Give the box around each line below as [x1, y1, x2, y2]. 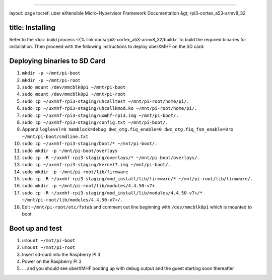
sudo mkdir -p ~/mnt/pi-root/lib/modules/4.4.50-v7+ [22, 183, 155, 189]
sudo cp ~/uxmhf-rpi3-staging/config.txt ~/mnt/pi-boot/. [22, 119, 168, 125]
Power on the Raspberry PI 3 [22, 258, 82, 264]
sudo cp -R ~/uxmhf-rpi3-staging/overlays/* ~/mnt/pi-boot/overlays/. [22, 155, 200, 161]
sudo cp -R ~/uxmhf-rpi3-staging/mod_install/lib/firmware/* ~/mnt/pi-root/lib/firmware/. [22, 176, 253, 182]
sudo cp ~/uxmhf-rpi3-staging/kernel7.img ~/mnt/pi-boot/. [22, 162, 171, 168]
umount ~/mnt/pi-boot [22, 237, 76, 243]
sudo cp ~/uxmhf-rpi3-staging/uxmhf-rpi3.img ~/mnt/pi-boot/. [22, 112, 179, 118]
